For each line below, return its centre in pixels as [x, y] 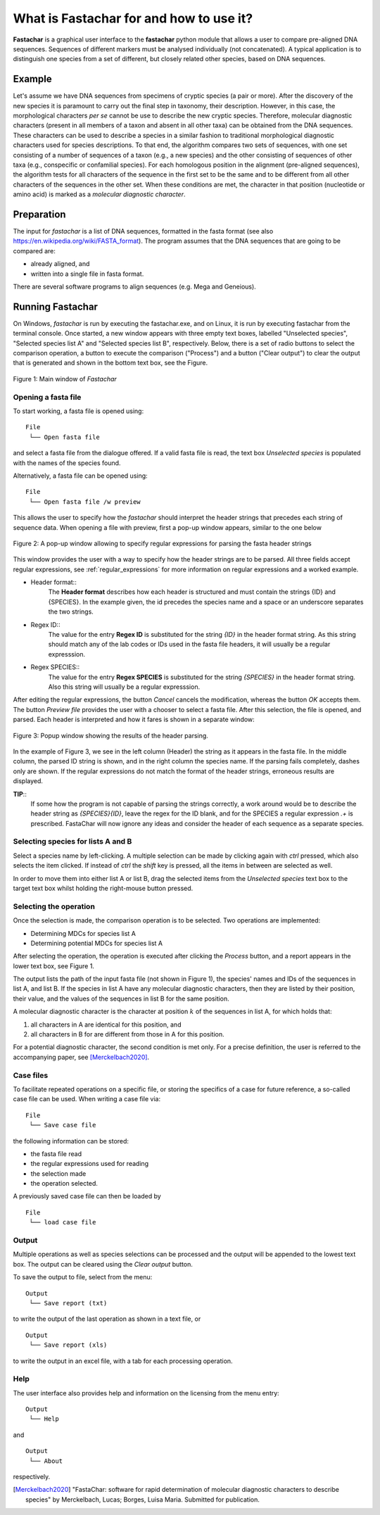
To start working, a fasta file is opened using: [78, 411]
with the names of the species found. [67, 463]
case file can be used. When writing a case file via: [87, 1099]
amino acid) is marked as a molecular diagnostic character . [99, 194]
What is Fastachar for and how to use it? [133, 18]
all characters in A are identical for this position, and [106, 1025]
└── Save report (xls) [68, 1345]
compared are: [34, 251]
